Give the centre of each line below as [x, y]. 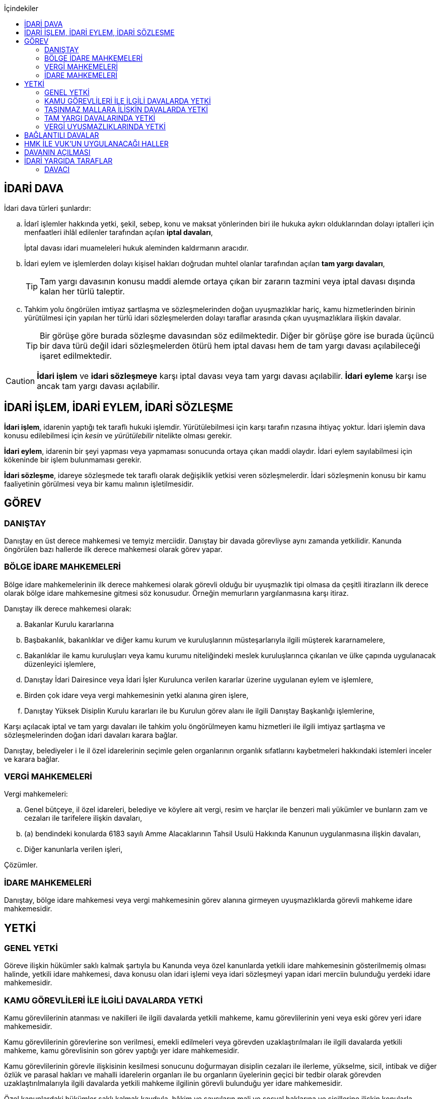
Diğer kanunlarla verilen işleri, [73, 849]
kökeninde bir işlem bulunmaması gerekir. [73, 459]
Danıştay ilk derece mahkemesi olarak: [68, 608]
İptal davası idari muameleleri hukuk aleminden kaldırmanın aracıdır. [136, 248]
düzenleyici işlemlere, [60, 664]
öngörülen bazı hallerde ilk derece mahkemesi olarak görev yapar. [113, 549]
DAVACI [57, 169]
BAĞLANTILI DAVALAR [62, 135]
